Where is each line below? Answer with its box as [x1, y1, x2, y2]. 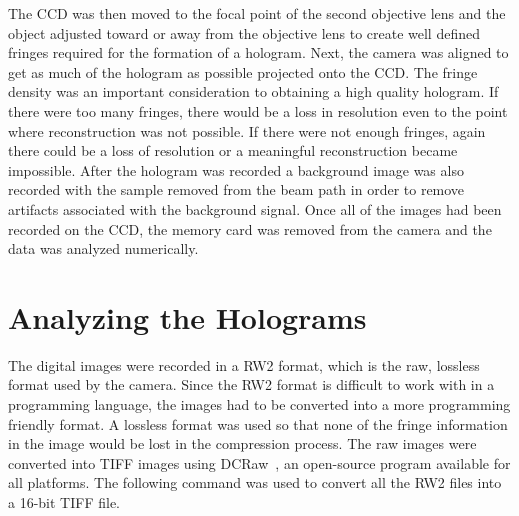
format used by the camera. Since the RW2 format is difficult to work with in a [8, 374, 495, 395]
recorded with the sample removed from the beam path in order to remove [8, 179, 465, 200]
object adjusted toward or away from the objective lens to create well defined [8, 22, 480, 43]
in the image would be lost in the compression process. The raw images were [8, 433, 477, 454]
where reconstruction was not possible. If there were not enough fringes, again [8, 120, 486, 141]
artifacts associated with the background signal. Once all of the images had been [8, 198, 502, 219]
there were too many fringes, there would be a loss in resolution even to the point [8, 100, 508, 121]
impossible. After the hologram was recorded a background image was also [8, 159, 464, 180]
